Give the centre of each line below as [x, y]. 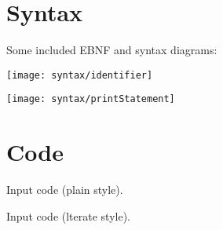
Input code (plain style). [65, 190]
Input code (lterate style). [69, 215]
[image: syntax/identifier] [80, 75]
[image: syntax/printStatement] [91, 99]
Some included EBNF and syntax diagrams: [112, 50]
